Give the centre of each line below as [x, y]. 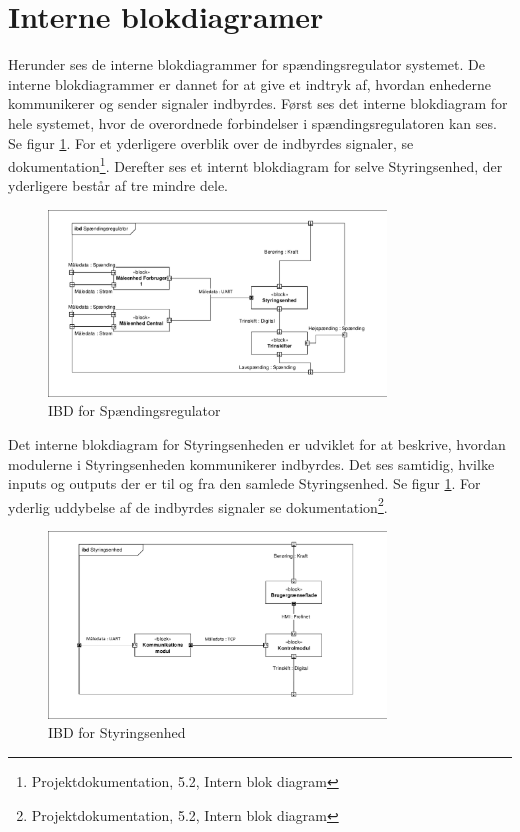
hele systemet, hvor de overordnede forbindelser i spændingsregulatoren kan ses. [252, 122]
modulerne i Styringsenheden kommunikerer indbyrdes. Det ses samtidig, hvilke [251, 463]
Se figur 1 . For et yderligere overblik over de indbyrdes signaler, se [211, 142]
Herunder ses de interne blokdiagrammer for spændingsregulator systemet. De [246, 64]
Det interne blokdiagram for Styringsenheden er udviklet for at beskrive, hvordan [257, 443]
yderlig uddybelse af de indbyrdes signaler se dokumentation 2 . [198, 505]
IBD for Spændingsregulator [134, 410]
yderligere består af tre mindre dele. [118, 185]
